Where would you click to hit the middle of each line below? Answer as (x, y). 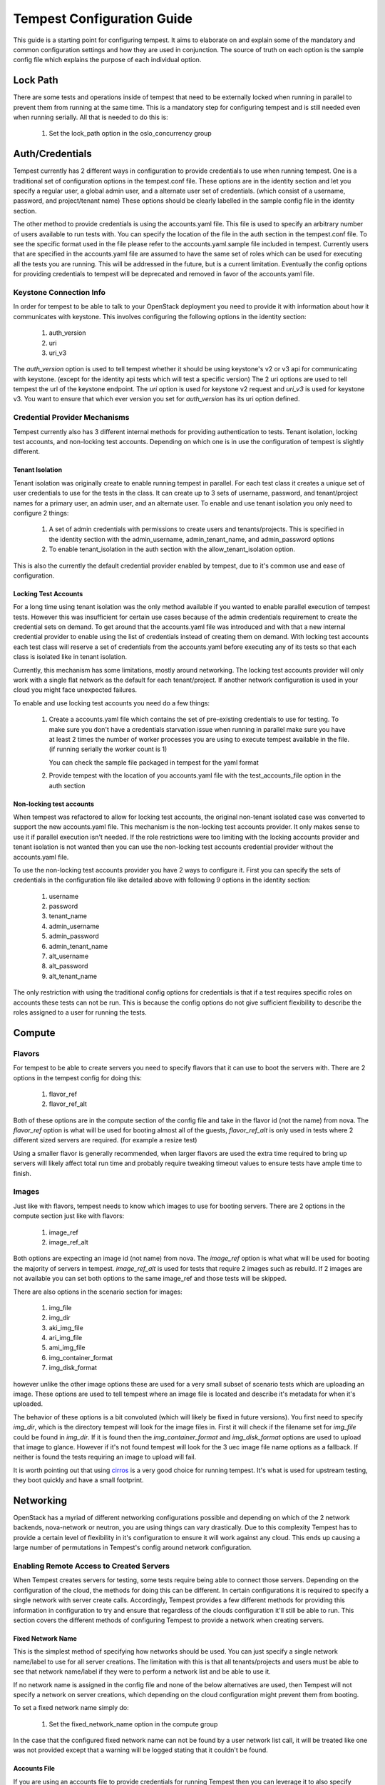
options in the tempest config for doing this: (77, 1077)
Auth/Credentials (52, 154)
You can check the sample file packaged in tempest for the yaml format (154, 762)
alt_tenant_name (73, 976)
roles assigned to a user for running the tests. (80, 1012)
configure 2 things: (41, 513)
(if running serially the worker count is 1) (108, 749)
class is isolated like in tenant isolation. (70, 657)
